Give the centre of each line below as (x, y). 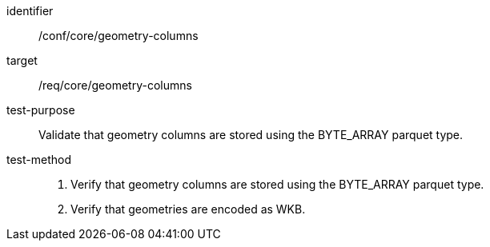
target (22, 60)
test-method (39, 159)
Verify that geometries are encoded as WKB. (188, 209)
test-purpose (41, 110)
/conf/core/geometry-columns (118, 36)
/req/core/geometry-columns (115, 85)
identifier (30, 11)
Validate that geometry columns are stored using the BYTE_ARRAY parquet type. (251, 135)
